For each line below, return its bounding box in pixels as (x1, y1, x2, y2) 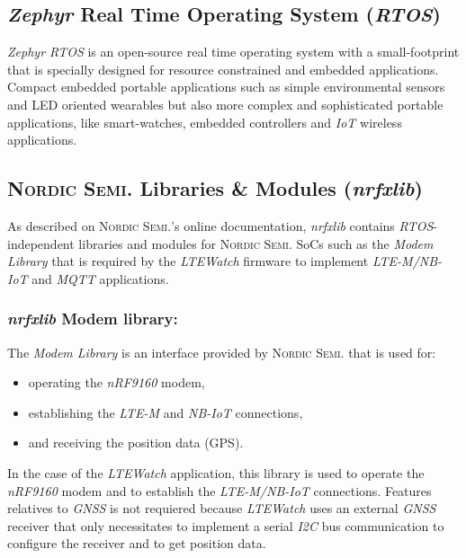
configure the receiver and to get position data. (7, 534, 266, 553)
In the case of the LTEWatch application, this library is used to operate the (7, 463, 425, 482)
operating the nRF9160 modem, (28, 373, 205, 392)
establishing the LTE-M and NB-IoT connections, (28, 403, 303, 421)
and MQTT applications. (31, 269, 169, 288)
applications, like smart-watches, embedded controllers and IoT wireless (7, 112, 402, 131)
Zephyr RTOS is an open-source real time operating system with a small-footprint (7, 42, 460, 61)
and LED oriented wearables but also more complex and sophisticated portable (7, 94, 444, 113)
